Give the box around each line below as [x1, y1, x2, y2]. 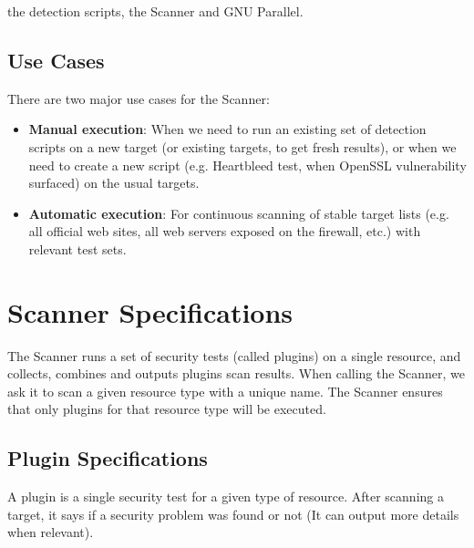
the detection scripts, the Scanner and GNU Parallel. [7, 2, 304, 20]
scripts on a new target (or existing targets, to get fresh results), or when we [28, 137, 457, 156]
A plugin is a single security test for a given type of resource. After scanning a [7, 487, 444, 506]
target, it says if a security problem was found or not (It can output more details [7, 504, 459, 523]
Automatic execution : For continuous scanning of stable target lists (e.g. [28, 203, 449, 222]
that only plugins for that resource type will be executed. [7, 399, 326, 419]
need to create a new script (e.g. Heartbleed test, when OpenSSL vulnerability [28, 155, 467, 174]
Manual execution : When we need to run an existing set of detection [28, 119, 427, 139]
